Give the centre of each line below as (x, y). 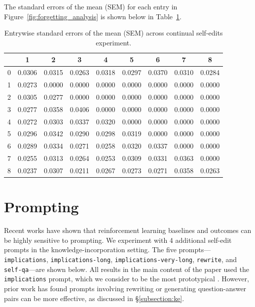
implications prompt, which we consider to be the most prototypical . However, (127, 279)
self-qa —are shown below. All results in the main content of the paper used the (127, 269)
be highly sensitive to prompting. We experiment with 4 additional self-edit (118, 240)
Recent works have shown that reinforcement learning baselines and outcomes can (128, 230)
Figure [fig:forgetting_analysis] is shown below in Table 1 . (93, 16)
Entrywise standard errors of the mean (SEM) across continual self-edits (113, 33)
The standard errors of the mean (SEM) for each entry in (91, 6)
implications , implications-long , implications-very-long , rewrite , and (121, 259)
